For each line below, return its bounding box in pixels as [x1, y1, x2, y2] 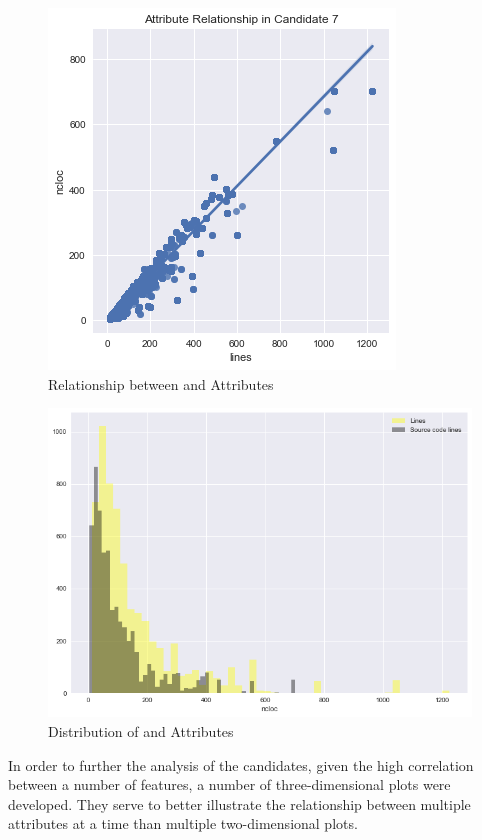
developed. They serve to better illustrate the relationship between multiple [8, 793, 471, 814]
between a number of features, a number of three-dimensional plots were [8, 774, 451, 795]
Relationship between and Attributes [48, 373, 274, 394]
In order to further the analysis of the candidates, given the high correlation [8, 754, 474, 775]
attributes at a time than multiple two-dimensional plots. [8, 813, 358, 834]
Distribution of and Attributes [48, 720, 234, 741]
